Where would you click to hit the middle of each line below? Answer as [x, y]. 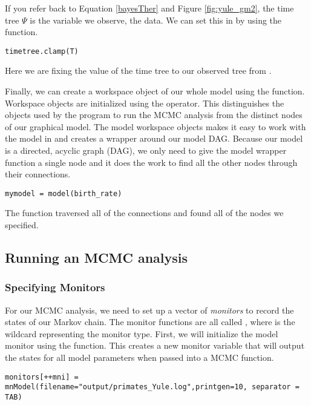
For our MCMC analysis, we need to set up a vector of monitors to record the [149, 310]
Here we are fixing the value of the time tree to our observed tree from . [138, 71]
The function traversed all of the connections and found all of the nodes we [144, 213]
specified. [22, 225]
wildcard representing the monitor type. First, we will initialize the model [142, 333]
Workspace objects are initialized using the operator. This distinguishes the [145, 103]
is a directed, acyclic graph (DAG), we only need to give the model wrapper [146, 150]
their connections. [38, 174]
